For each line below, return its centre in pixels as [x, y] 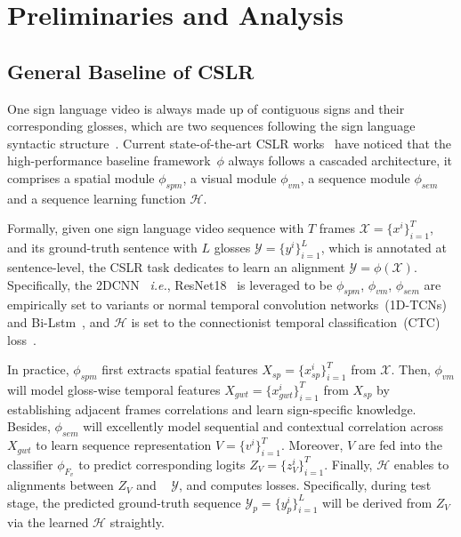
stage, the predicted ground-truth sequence [124, 502]
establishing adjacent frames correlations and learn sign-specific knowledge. [212, 409]
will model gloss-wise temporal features [114, 389]
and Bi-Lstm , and [59, 321]
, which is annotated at [384, 248]
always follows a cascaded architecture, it [340, 160]
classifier [30, 464]
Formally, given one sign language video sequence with [156, 228]
